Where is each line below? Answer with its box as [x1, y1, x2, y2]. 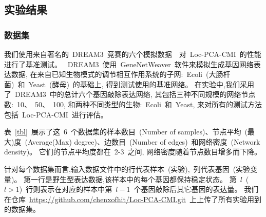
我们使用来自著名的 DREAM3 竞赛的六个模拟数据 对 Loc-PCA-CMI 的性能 [4, 49, 261, 59]
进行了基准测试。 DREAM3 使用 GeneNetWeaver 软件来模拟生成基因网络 [4, 58, 254, 69]
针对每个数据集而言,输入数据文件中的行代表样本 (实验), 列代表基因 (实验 [4, 163, 251, 174]
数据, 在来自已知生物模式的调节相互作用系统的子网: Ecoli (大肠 [11, 69, 223, 80]
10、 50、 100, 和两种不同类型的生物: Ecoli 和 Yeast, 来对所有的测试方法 [16, 98, 262, 109]
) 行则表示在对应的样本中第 [19, 184, 112, 194]
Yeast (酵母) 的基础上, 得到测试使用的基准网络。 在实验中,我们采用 [28, 78, 254, 89]
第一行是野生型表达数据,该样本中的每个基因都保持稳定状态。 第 [24, 173, 237, 184]
